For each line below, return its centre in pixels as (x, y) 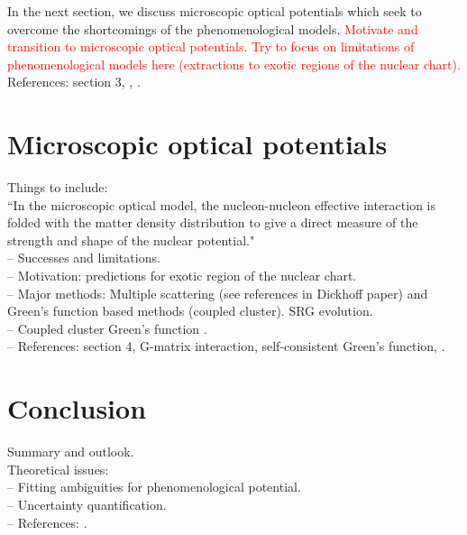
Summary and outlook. (71, 452)
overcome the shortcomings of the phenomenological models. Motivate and (213, 28)
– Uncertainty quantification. (87, 504)
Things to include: (58, 187)
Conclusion (77, 408)
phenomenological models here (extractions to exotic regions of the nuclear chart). (234, 64)
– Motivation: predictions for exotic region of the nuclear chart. (182, 276)
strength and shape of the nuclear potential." (131, 240)
